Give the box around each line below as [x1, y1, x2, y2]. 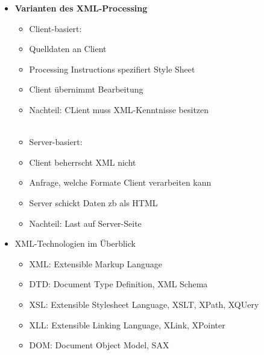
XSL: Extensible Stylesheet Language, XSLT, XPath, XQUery [29, 298, 259, 310]
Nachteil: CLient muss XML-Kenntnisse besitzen [29, 103, 209, 116]
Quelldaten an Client [29, 42, 107, 55]
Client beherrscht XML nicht [29, 155, 136, 168]
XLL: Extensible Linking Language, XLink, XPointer [29, 318, 225, 331]
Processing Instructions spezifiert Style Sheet [29, 62, 195, 75]
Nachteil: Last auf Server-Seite [29, 217, 142, 229]
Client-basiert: [29, 22, 82, 34]
